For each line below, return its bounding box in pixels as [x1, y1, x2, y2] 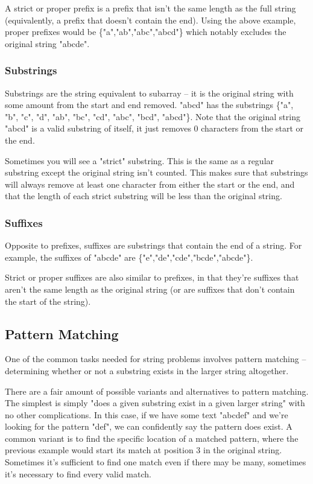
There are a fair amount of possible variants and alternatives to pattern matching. [5, 384, 309, 397]
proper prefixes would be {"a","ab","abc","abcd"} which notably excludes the [5, 25, 286, 38]
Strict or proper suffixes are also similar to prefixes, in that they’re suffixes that [5, 271, 299, 284]
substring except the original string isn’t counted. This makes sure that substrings [5, 166, 308, 179]
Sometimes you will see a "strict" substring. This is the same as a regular [5, 154, 274, 167]
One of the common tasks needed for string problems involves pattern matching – [5, 352, 306, 365]
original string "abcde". [5, 37, 90, 49]
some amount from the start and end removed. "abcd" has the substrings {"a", [5, 98, 294, 111]
